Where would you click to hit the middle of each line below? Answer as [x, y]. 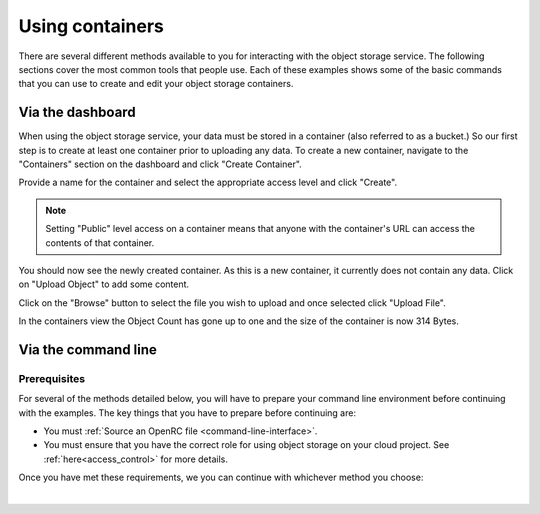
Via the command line [87, 349]
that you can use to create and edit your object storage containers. [156, 84]
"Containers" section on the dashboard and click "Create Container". [160, 164]
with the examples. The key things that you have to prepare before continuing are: [187, 412]
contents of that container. [100, 242]
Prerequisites [51, 378]
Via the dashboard [77, 112]
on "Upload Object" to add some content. [104, 284]
